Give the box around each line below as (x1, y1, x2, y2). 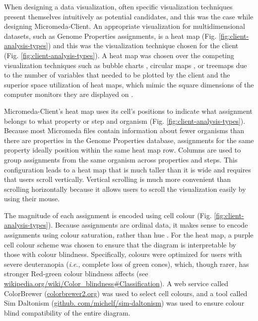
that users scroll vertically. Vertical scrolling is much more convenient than (4, 174, 231, 184)
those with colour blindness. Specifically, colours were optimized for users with (4, 249, 242, 259)
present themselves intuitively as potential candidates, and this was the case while (4, 11, 254, 21)
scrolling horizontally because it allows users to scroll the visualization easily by (4, 183, 246, 194)
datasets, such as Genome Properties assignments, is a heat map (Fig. (4, 30, 217, 41)
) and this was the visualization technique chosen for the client (48, 40, 239, 51)
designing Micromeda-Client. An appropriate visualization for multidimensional (4, 21, 245, 31)
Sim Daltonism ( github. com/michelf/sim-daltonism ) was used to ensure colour (4, 298, 245, 308)
